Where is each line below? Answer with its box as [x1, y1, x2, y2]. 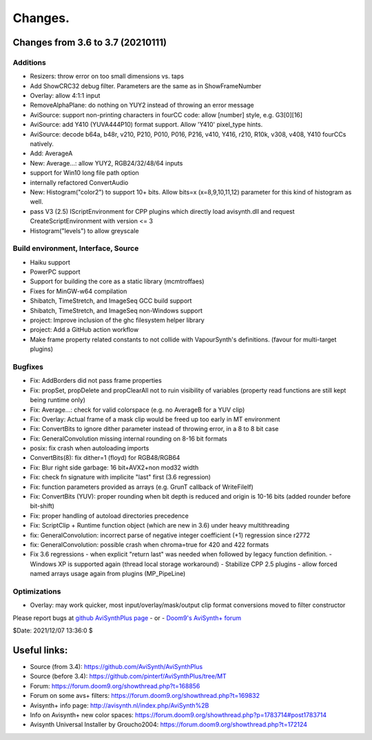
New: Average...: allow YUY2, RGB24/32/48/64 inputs [30, 159, 183, 167]
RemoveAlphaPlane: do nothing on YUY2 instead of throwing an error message [30, 101, 254, 110]
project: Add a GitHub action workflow [30, 326, 139, 334]
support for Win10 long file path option [30, 169, 139, 177]
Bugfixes [12, 362, 44, 372]
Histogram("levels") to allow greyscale [30, 226, 139, 234]
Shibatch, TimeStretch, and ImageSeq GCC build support [30, 297, 192, 305]
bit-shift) [30, 502, 55, 510]
